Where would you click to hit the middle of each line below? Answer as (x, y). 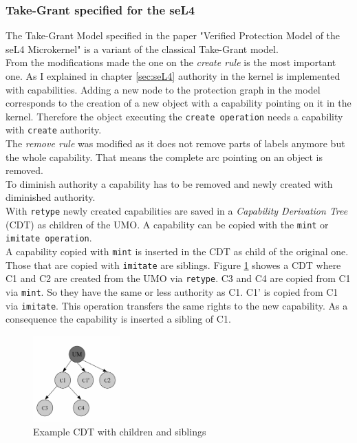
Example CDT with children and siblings (120, 432)
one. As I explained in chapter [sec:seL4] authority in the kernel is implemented (173, 76)
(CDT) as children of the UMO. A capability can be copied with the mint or (167, 224)
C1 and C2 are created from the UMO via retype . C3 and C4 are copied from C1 (178, 278)
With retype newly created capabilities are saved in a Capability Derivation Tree (177, 211)
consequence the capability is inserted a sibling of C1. (118, 319)
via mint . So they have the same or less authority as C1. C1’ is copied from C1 (172, 292)
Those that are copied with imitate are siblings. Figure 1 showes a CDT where (173, 264)
